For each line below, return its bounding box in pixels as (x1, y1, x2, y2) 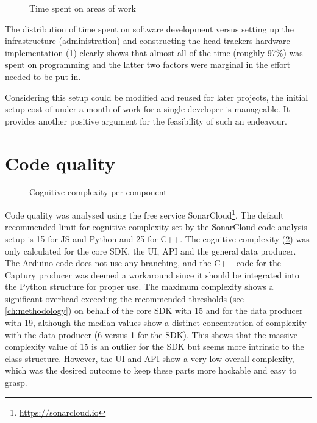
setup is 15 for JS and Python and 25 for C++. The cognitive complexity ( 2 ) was (5, 232, 310, 245)
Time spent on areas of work (29, 2, 136, 14)
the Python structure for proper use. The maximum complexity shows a (5, 280, 274, 293)
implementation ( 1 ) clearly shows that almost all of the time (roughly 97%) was (5, 46, 303, 59)
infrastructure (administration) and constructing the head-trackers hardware (5, 34, 290, 47)
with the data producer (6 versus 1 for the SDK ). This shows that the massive (5, 328, 297, 341)
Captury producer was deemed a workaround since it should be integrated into (5, 268, 299, 281)
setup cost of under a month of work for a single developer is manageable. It (5, 103, 290, 115)
